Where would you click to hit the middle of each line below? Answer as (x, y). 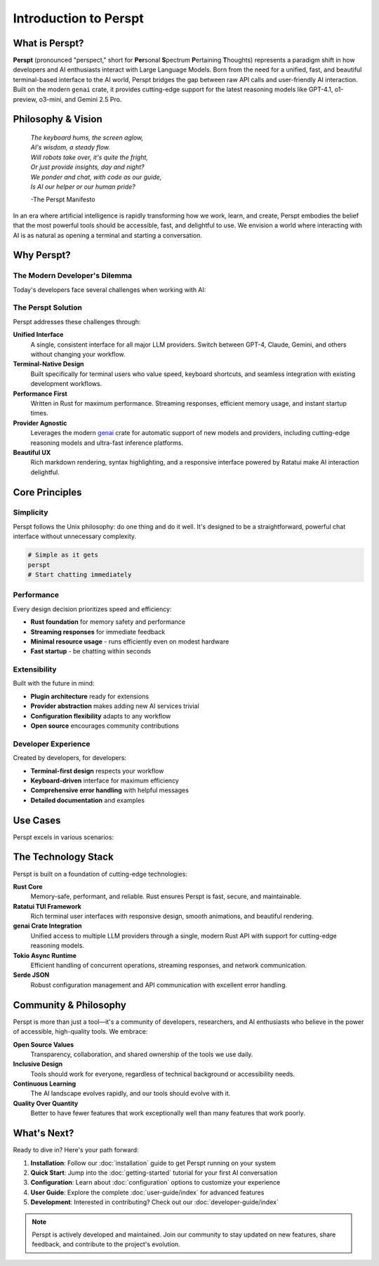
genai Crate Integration (47, 926)
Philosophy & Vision (58, 119)
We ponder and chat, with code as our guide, (96, 177)
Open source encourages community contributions (105, 726)
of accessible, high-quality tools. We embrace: (80, 1032)
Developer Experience (52, 744)
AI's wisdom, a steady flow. (71, 147)
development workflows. (66, 384)
